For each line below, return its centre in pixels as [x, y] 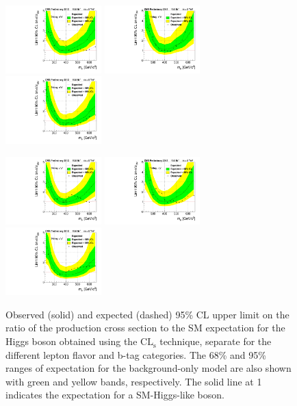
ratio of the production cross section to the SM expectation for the [145, 328]
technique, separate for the [216, 341]
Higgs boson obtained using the [72, 341]
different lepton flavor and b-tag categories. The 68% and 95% [136, 354]
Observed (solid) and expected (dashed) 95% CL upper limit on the [147, 314]
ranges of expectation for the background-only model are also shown [148, 368]
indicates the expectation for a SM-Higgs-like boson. [115, 395]
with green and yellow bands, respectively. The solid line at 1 [134, 381]
